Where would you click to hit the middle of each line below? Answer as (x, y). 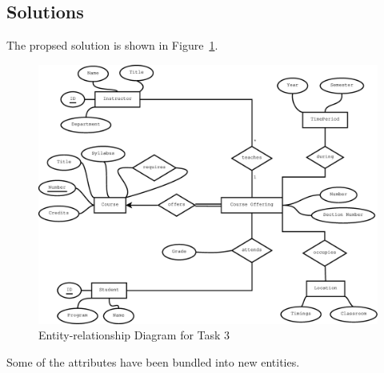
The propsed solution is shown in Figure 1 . (112, 45)
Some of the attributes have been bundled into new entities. (153, 361)
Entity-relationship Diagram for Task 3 (134, 335)
